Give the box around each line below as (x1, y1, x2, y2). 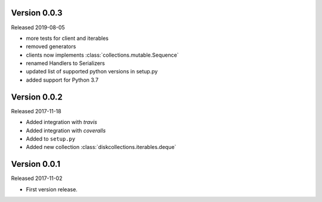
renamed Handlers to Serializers (26, 60, 106, 67)
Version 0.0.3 (11, 8, 63, 18)
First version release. (26, 185, 78, 193)
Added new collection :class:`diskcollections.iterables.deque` (26, 144, 177, 151)
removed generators (26, 43, 76, 50)
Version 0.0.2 (11, 92, 63, 102)
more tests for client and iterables (26, 35, 109, 42)
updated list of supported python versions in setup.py (26, 68, 158, 75)
